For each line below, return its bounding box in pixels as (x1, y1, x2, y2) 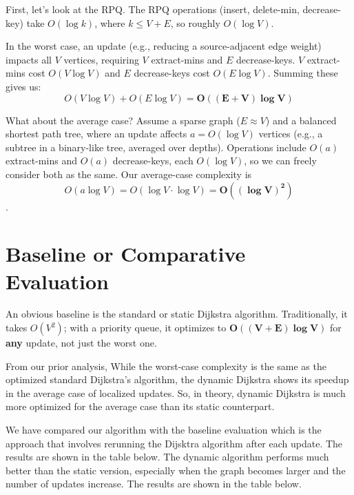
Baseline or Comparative (6, 240, 246, 268)
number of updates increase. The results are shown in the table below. (6, 476, 302, 491)
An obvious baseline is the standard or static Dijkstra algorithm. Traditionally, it (6, 307, 348, 321)
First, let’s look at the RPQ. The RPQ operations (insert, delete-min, (6, 2, 300, 16)
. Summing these (267, 66, 338, 80)
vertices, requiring (63, 52, 139, 66)
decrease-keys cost (134, 66, 210, 80)
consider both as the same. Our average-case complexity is (6, 166, 252, 181)
